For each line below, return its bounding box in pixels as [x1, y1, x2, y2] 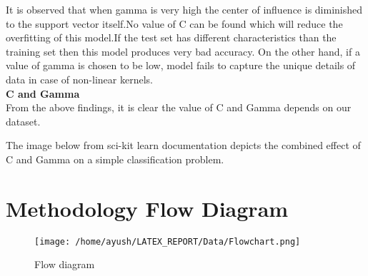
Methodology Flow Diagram [6, 193, 289, 223]
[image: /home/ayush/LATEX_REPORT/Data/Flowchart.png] [34, 236, 301, 247]
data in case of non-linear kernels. [6, 71, 153, 86]
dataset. [6, 113, 41, 128]
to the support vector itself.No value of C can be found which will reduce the [6, 16, 343, 31]
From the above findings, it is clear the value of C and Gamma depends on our [6, 100, 352, 115]
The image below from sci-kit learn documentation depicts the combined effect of [6, 138, 361, 153]
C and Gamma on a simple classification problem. [6, 151, 224, 166]
